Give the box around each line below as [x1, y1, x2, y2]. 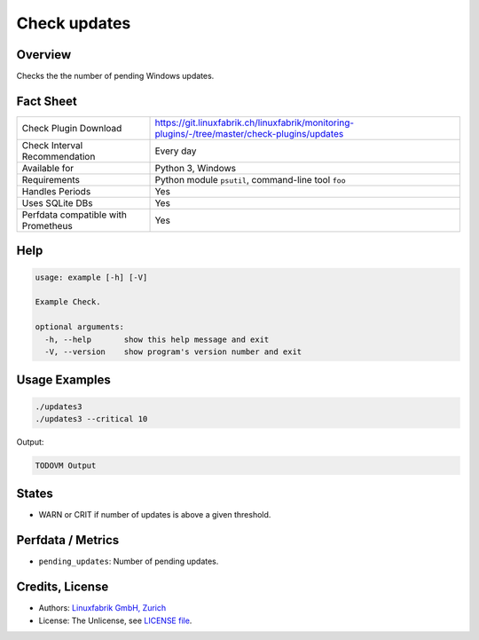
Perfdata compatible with [21, 209, 128, 221]
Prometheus [21, 219, 73, 232]
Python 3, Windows [154, 162, 237, 174]
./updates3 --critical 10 [35, 414, 148, 423]
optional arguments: [35, 322, 124, 332]
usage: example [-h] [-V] [35, 272, 148, 282]
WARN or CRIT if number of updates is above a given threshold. [38, 510, 271, 520]
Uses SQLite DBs [21, 196, 93, 209]
